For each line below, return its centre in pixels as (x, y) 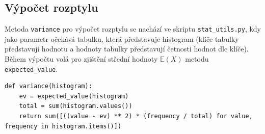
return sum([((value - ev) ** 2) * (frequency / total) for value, (136, 116)
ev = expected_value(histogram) (74, 96)
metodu (197, 59)
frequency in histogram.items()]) (63, 126)
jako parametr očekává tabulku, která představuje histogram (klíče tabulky (122, 38)
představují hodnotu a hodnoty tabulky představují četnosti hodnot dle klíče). (127, 49)
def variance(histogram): (48, 86)
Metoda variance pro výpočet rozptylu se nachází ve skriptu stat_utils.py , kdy (133, 29)
